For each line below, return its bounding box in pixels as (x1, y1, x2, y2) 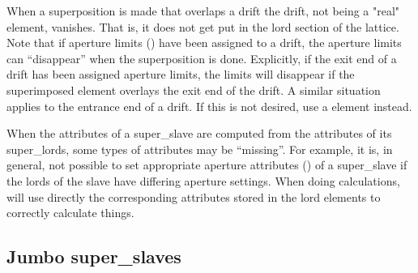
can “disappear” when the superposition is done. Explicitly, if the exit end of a (6, 49, 397, 66)
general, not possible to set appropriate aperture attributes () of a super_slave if (6, 156, 407, 173)
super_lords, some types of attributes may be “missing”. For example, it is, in (6, 140, 393, 157)
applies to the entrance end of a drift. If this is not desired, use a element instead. (6, 97, 412, 114)
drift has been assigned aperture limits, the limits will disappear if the (6, 66, 355, 83)
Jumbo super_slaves (6, 244, 181, 269)
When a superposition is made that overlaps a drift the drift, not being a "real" (6, 2, 400, 19)
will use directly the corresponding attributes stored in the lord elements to (6, 188, 381, 205)
